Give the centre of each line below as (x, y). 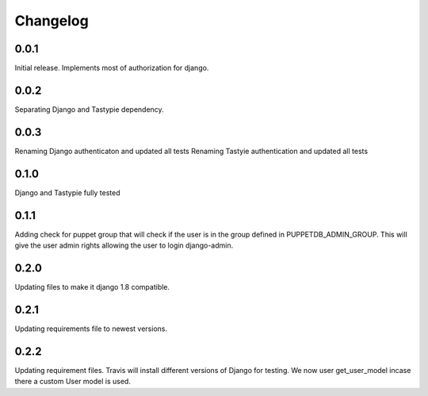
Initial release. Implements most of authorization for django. (112, 68)
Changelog (52, 21)
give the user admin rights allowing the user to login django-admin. (124, 245)
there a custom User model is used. (73, 382)
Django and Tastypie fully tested (67, 192)
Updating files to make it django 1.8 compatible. (92, 286)
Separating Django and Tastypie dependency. (89, 109)
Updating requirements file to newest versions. (91, 329)
